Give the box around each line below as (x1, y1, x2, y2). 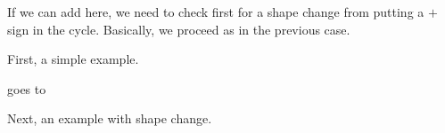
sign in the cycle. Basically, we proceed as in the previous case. (7, 20, 350, 38)
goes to (7, 79, 46, 98)
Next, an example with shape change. (7, 109, 212, 128)
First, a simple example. (7, 50, 139, 68)
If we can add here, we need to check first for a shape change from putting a (7, 3, 424, 20)
